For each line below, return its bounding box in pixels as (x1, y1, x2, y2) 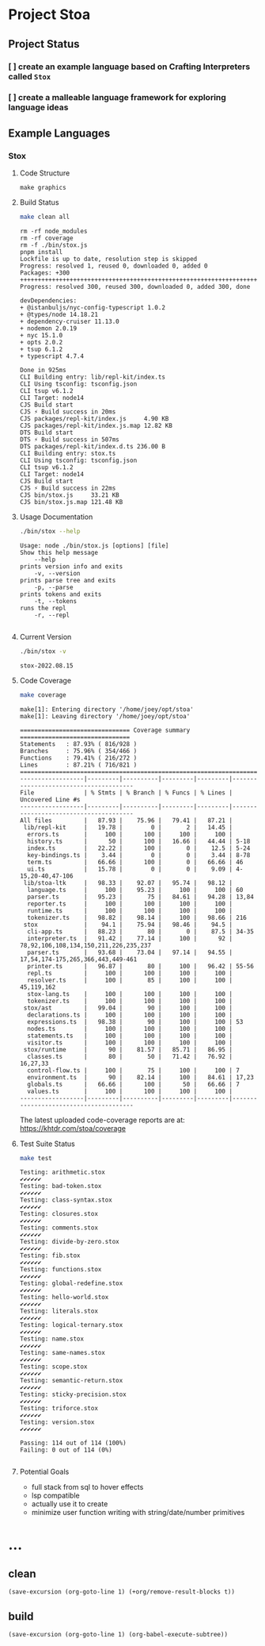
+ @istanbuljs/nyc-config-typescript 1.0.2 (19, 303, 166, 311)
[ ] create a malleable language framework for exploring (8, 92, 227, 103)
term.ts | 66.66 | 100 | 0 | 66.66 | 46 (27, 858, 244, 866)
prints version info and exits (19, 562, 123, 571)
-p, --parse (34, 583, 74, 591)
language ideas (8, 102, 69, 113)
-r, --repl (34, 611, 70, 619)
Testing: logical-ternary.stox (19, 1321, 123, 1329)
